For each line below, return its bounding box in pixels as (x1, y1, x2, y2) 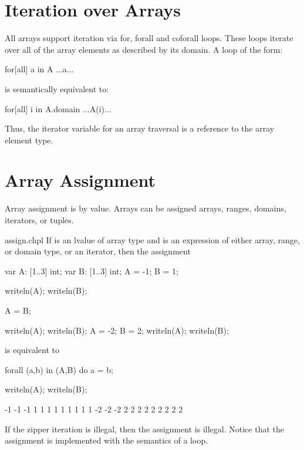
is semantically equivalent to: (5, 82, 109, 95)
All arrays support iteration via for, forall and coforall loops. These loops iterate (5, 32, 293, 44)
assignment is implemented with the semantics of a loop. (5, 434, 208, 446)
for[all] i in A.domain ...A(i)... (5, 102, 112, 115)
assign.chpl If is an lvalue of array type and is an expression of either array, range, (5, 233, 300, 246)
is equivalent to (5, 344, 60, 356)
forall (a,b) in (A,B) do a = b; (5, 363, 113, 375)
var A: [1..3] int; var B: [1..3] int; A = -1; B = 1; (5, 264, 179, 277)
